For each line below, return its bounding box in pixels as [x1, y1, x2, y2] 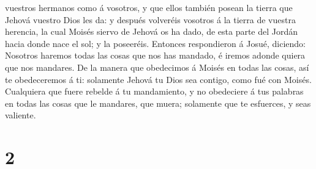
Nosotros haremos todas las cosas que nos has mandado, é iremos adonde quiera [5, 49, 306, 62]
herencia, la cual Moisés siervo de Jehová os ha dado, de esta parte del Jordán [5, 25, 298, 38]
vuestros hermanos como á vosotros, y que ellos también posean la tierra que [5, 1, 293, 13]
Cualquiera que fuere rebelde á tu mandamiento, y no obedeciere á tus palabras [5, 85, 304, 98]
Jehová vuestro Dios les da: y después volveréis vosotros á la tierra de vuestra [5, 13, 296, 26]
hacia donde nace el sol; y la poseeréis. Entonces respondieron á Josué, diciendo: [5, 37, 306, 49]
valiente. [5, 109, 36, 121]
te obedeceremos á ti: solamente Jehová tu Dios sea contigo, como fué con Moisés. [5, 73, 312, 85]
